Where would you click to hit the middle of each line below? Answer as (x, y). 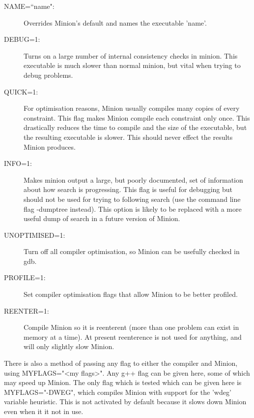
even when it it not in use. (44, 411)
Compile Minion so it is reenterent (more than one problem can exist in (131, 327)
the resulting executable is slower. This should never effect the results (128, 137)
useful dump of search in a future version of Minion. (102, 218)
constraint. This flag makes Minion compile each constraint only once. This (137, 117)
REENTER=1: (27, 310)
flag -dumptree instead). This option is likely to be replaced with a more (133, 209)
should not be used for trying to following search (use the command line (132, 199)
